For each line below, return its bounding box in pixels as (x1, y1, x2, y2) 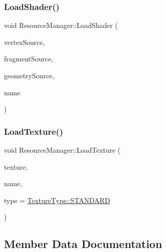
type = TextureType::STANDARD (4, 195, 110, 205)
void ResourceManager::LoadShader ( (4, 20, 118, 30)
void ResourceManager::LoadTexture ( (4, 145, 121, 155)
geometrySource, (4, 70, 54, 80)
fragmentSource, (4, 53, 53, 64)
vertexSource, (4, 36, 45, 47)
